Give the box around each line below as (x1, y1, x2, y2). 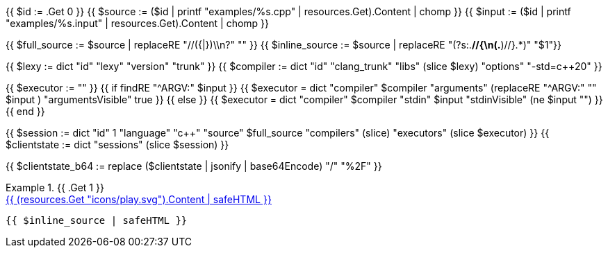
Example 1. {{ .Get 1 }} (6, 182, 104, 193)
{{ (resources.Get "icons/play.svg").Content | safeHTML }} (6, 193, 272, 205)
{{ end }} (6, 105, 45, 117)
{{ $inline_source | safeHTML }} (6, 215, 188, 226)
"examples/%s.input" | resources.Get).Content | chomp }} (6, 17, 270, 29)
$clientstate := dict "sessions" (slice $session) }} (6, 139, 229, 150)
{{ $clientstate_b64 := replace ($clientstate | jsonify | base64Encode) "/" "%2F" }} (6, 160, 382, 172)
